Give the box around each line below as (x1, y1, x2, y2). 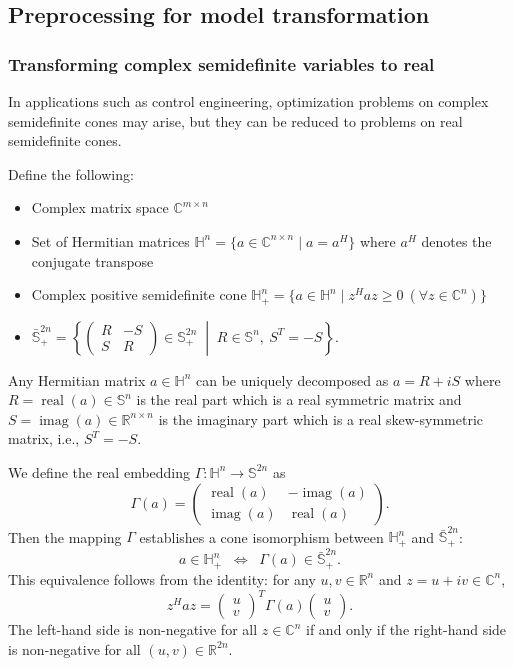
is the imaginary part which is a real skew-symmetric (158, 408, 484, 429)
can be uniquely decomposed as (195, 369, 389, 390)
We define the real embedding (8, 461, 191, 482)
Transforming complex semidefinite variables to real (8, 51, 435, 76)
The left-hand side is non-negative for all (8, 619, 258, 640)
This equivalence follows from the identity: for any (8, 568, 316, 589)
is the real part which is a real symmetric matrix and (136, 389, 462, 410)
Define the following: (8, 163, 134, 184)
